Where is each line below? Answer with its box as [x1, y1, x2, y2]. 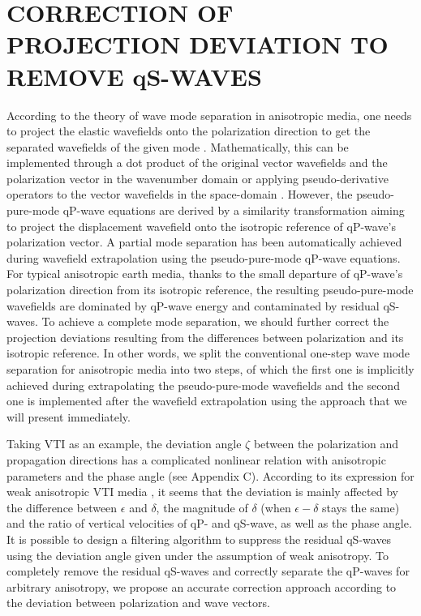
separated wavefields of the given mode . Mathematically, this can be [6, 138, 349, 155]
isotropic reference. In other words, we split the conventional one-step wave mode [6, 344, 410, 361]
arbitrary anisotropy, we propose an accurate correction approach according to [6, 578, 397, 595]
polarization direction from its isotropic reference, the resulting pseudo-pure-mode [6, 281, 414, 298]
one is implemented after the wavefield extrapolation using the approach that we [6, 392, 407, 409]
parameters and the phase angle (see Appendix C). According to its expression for [6, 467, 415, 484]
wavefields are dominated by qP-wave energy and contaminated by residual [6, 297, 380, 314]
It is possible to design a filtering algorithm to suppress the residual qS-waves [6, 530, 392, 547]
